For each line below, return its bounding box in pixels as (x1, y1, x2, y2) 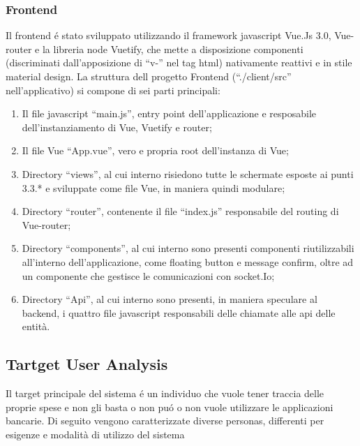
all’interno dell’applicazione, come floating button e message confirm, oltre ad (22, 254, 354, 269)
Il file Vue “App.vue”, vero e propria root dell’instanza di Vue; (22, 143, 289, 158)
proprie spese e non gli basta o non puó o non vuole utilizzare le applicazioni (6, 399, 333, 414)
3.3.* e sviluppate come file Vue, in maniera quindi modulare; (22, 180, 285, 195)
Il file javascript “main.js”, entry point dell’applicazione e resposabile (22, 106, 317, 121)
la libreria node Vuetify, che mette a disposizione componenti (42, 41, 303, 56)
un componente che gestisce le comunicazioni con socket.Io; (22, 268, 275, 283)
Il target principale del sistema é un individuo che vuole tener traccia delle (6, 386, 324, 401)
